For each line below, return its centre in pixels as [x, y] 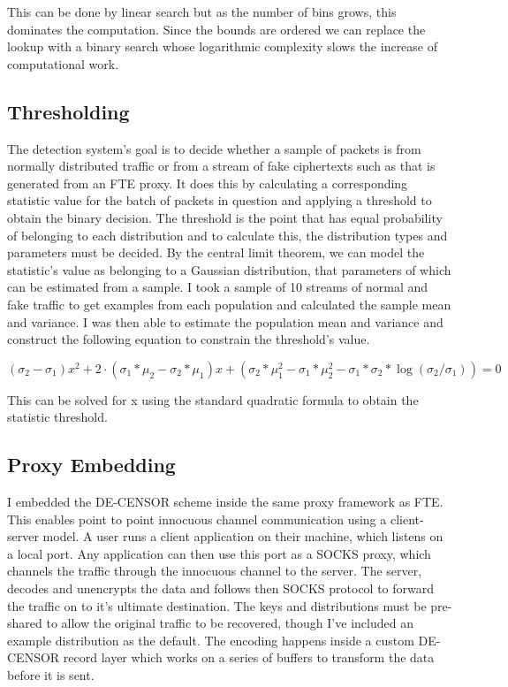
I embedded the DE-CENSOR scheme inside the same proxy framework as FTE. [225, 502]
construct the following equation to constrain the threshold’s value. [189, 339]
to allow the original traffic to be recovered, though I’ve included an [230, 623]
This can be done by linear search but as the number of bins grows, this [202, 11]
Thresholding [68, 111]
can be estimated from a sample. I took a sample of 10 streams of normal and [218, 287]
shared [25, 623]
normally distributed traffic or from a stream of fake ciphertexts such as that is [221, 166]
